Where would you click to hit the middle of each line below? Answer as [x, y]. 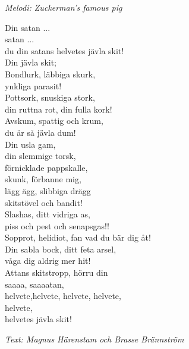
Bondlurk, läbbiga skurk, [50, 74]
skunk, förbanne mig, [43, 179]
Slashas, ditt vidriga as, [48, 214]
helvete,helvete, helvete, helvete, [63, 296]
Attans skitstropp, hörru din [56, 272]
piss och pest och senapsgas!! [57, 225]
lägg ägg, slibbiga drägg [48, 190]
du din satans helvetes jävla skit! [64, 50]
